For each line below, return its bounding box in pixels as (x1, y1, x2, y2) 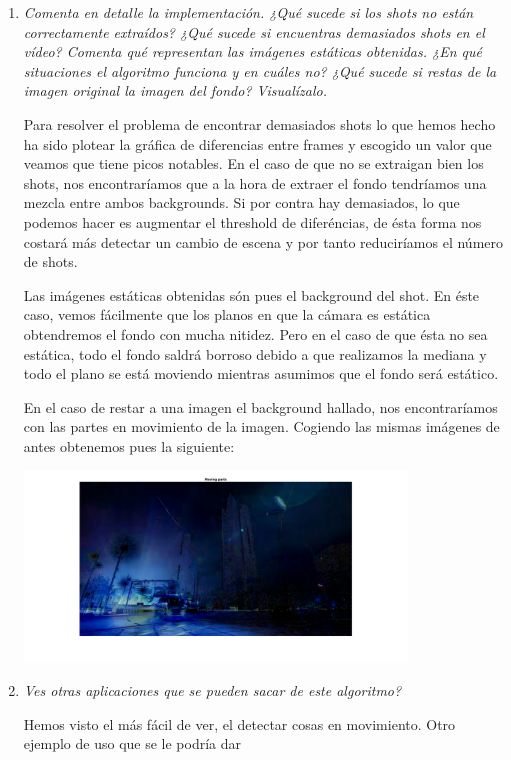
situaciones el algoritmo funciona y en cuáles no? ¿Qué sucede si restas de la (23, 60, 497, 81)
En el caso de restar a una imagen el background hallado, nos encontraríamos (23, 396, 498, 417)
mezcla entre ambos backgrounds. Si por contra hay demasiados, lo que (23, 192, 460, 213)
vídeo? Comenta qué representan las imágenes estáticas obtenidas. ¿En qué (23, 41, 482, 62)
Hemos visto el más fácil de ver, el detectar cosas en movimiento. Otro (23, 713, 456, 734)
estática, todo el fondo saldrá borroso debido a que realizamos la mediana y (23, 343, 487, 364)
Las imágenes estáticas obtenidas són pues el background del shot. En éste (23, 284, 480, 305)
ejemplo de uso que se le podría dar (23, 733, 242, 754)
